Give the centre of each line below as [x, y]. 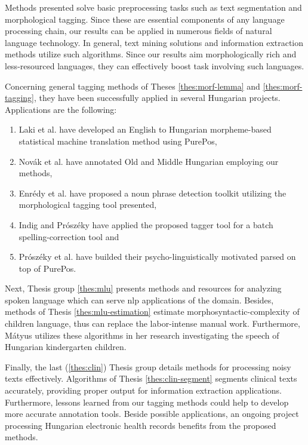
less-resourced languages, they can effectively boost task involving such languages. [155, 65]
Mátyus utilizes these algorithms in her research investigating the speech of [142, 335]
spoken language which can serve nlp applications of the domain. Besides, [139, 300]
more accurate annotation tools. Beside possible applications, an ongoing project [152, 414]
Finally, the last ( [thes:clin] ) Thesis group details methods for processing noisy [148, 366]
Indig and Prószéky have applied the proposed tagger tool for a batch [146, 224]
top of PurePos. [47, 268]
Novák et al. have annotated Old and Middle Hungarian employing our [149, 161]
